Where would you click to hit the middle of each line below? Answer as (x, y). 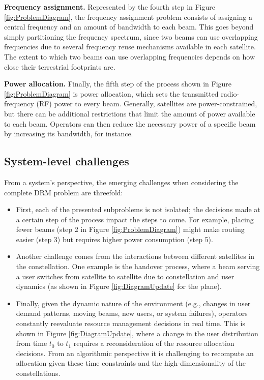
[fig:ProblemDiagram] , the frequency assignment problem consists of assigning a (128, 17)
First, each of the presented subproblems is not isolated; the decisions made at (138, 209)
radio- (230, 93)
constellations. (38, 373)
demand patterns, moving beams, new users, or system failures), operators (132, 313)
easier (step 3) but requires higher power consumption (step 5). (114, 239)
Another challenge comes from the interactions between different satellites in (135, 256)
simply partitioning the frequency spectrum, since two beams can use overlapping (131, 36)
